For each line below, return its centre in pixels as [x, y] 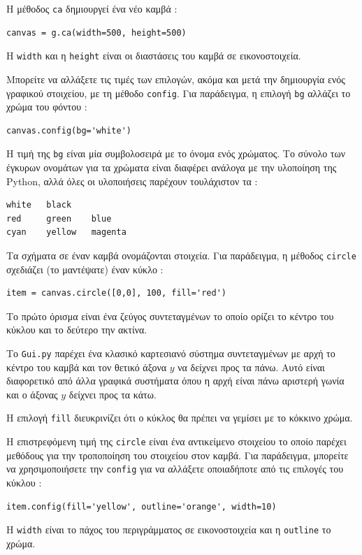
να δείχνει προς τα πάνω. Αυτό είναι [251, 367]
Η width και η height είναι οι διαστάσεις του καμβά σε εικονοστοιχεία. [154, 56]
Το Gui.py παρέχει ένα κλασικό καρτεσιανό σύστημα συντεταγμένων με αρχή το [171, 353]
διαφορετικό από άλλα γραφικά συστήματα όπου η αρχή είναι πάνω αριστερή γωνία [175, 381]
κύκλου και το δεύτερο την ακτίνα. [77, 330]
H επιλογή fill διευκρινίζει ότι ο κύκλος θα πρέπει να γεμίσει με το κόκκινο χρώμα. [180, 418]
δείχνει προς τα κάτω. [113, 394]
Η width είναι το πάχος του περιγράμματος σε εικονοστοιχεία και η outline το [169, 529]
